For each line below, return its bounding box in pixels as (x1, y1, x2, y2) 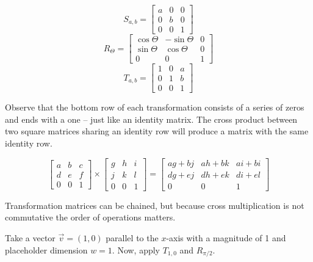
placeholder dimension (5, 243, 88, 256)
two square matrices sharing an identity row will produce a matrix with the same (5, 125, 309, 137)
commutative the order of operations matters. (5, 211, 176, 224)
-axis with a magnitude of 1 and (166, 231, 286, 244)
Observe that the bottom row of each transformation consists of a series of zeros (5, 101, 304, 114)
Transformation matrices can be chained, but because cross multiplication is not (5, 198, 304, 211)
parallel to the (106, 231, 159, 244)
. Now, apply (112, 243, 160, 256)
